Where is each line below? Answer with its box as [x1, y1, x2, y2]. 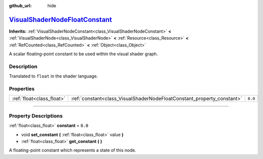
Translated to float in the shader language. [9, 73, 98, 79]
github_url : [9, 3, 32, 8]
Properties [9, 85, 35, 92]
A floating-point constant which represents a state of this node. [9, 147, 136, 153]
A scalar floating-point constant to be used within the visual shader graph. [9, 51, 158, 57]
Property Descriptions [9, 112, 63, 119]
